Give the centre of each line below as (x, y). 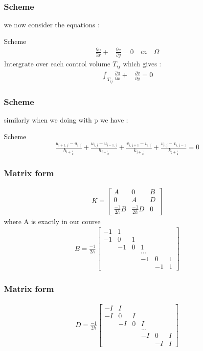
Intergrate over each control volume (57, 64)
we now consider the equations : (52, 25)
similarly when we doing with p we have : (66, 119)
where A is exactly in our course (52, 221)
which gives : (142, 64)
